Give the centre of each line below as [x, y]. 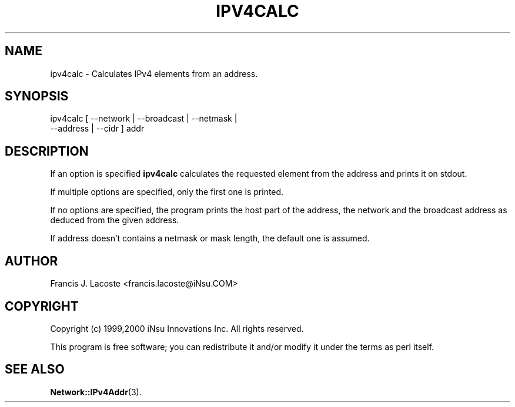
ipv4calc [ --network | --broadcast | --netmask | [144, 119]
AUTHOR [31, 261]
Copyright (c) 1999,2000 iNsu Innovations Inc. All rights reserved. [177, 328]
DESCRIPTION [47, 151]
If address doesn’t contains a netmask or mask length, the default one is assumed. [210, 238]
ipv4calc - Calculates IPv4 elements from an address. [154, 73]
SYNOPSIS [37, 96]
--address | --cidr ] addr [97, 129]
